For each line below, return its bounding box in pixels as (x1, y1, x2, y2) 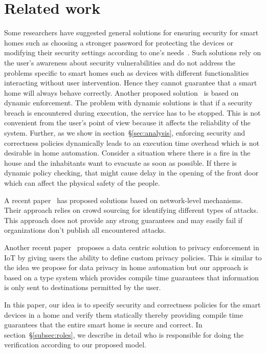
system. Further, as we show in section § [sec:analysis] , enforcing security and (4, 127, 245, 138)
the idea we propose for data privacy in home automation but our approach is (4, 262, 249, 273)
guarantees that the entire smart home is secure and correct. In (4, 319, 203, 330)
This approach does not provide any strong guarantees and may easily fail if (4, 214, 242, 225)
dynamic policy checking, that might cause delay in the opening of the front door (4, 167, 259, 178)
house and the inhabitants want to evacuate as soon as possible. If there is (4, 157, 237, 168)
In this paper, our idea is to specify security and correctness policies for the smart (4, 299, 261, 310)
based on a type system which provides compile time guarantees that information (4, 272, 259, 282)
